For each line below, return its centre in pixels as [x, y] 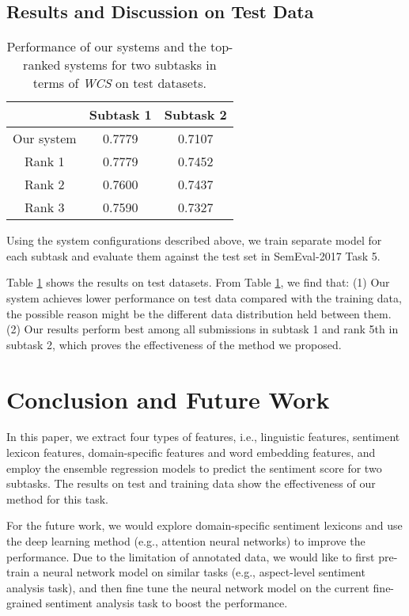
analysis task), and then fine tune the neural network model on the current [188, 587]
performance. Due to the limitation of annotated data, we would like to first [191, 556]
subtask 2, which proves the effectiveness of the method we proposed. [174, 344]
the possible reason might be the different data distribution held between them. [199, 313]
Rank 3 [45, 207]
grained [25, 603]
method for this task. [57, 498]
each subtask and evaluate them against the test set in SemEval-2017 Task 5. [193, 255]
